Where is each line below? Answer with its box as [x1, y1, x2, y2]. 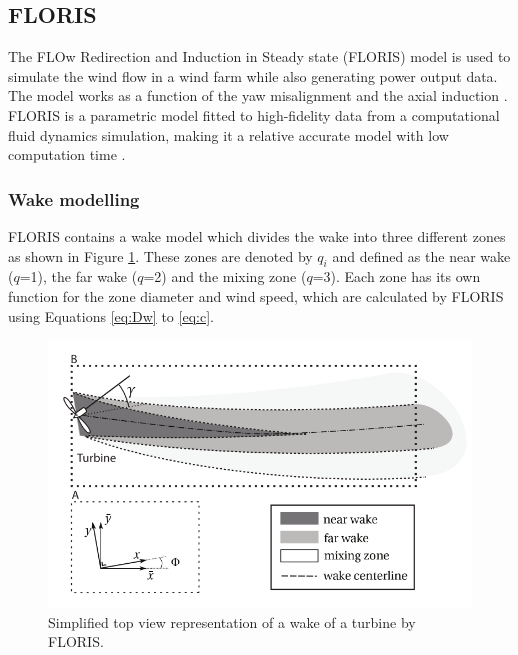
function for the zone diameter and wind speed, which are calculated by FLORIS [8, 285, 504, 306]
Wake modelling [8, 186, 140, 211]
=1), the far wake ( [19, 266, 138, 287]
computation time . [8, 144, 126, 165]
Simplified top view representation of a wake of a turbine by [48, 611, 416, 632]
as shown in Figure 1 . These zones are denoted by [8, 245, 313, 266]
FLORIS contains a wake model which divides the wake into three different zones [8, 225, 506, 246]
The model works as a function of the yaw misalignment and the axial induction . [8, 85, 508, 106]
